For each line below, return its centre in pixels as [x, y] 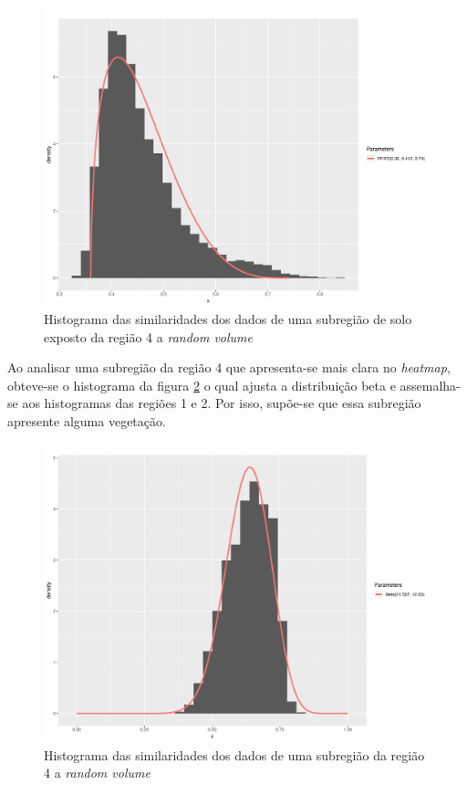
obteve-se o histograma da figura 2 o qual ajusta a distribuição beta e [202, 385]
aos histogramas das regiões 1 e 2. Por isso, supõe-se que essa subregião [222, 403]
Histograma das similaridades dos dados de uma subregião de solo [228, 319]
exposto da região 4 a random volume [149, 336]
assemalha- [430, 385]
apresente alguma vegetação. [87, 421]
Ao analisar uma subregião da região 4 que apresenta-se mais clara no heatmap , [229, 367]
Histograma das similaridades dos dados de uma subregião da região [234, 754]
